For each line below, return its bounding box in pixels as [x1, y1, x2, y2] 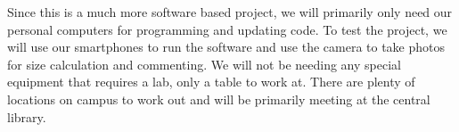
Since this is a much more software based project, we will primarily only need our [7, 3, 453, 21]
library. [7, 107, 46, 126]
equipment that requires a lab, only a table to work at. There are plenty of [7, 72, 415, 91]
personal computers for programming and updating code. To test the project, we [7, 20, 447, 38]
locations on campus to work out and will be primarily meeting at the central [7, 89, 430, 108]
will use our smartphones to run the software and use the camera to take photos [7, 37, 446, 56]
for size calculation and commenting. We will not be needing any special [7, 54, 401, 73]
